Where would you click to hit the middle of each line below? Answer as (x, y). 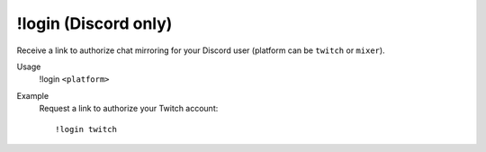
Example (33, 95)
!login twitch (86, 129)
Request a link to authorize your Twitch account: (129, 109)
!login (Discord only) (94, 23)
